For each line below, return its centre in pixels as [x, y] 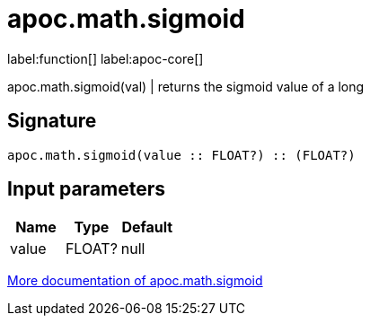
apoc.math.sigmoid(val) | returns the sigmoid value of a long [186, 86]
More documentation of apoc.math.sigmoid [135, 281]
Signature [52, 121]
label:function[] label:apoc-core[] [106, 58]
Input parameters [87, 189]
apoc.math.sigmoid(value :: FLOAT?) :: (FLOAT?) [181, 155]
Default [147, 227]
